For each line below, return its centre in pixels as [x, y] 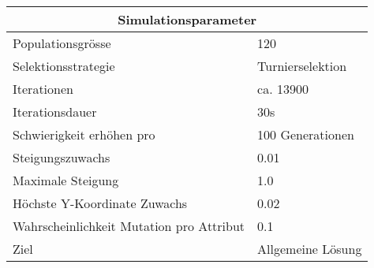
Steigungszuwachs [62, 157]
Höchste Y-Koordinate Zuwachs [100, 203]
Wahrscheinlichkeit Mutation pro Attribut [129, 226]
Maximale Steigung [66, 180]
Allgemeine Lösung [310, 249]
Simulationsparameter [187, 19]
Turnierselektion [302, 66]
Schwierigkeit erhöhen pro [84, 134]
